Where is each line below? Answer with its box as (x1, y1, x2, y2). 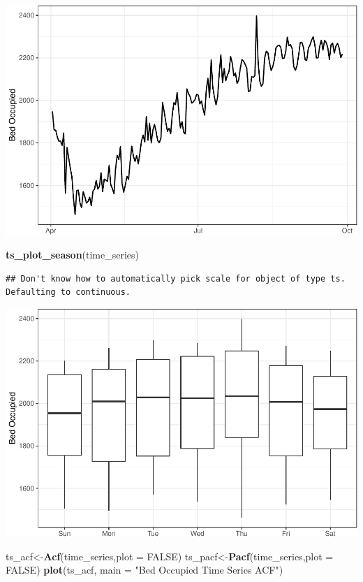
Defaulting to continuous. (6, 287, 131, 298)
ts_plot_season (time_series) (6, 247, 140, 262)
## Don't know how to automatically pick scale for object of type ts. (6, 273, 346, 284)
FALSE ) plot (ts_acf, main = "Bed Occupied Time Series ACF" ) (6, 562, 283, 577)
